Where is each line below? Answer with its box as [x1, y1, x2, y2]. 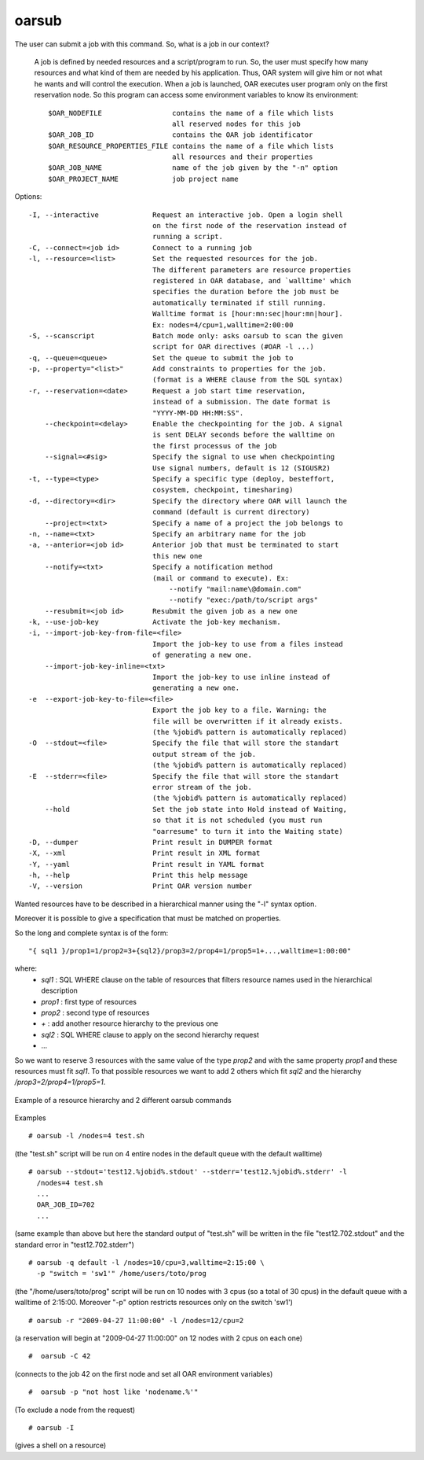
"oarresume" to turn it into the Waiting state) [152, 827, 343, 835]
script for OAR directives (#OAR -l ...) [152, 342, 314, 352]
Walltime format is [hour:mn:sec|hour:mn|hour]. [152, 309, 343, 319]
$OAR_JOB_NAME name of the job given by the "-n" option [48, 164, 338, 172]
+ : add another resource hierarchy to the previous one [41, 1019, 219, 1028]
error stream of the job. [152, 783, 253, 791]
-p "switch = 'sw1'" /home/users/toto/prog [36, 1269, 207, 1278]
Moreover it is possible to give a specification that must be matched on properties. [14, 913, 282, 924]
